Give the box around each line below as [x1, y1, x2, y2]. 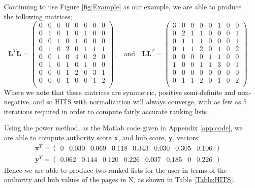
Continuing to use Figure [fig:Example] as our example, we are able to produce [4, 1, 242, 11]
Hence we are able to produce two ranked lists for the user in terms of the [4, 164, 227, 175]
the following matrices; [4, 11, 72, 21]
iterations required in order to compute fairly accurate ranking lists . [4, 106, 211, 116]
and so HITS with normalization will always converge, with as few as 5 [33, 96, 247, 107]
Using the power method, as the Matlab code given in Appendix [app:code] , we [4, 123, 243, 133]
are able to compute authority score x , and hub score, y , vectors [4, 132, 198, 142]
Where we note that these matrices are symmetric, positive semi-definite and [4, 87, 236, 97]
